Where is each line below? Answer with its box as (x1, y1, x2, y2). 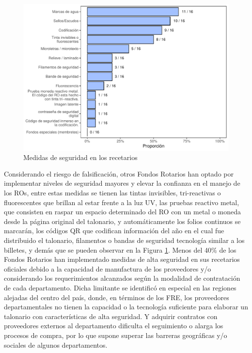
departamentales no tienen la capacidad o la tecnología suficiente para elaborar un (4, 302, 248, 312)
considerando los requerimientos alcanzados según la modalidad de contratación (4, 273, 240, 283)
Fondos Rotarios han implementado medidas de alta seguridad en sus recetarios (4, 254, 240, 264)
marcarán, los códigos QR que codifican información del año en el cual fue (4, 225, 224, 236)
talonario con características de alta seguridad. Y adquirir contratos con (4, 311, 218, 321)
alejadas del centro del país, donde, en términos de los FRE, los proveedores (4, 292, 229, 302)
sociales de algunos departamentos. (4, 339, 108, 350)
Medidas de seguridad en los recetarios (23, 152, 138, 162)
